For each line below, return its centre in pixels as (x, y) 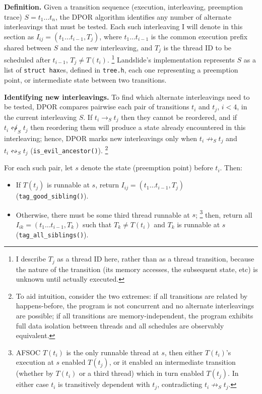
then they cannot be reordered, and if (179, 117)
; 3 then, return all (224, 214)
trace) (13, 16)
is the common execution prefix (199, 36)
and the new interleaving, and (106, 47)
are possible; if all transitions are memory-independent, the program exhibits (135, 316)
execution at (35, 362)
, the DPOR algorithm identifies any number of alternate (143, 16)
